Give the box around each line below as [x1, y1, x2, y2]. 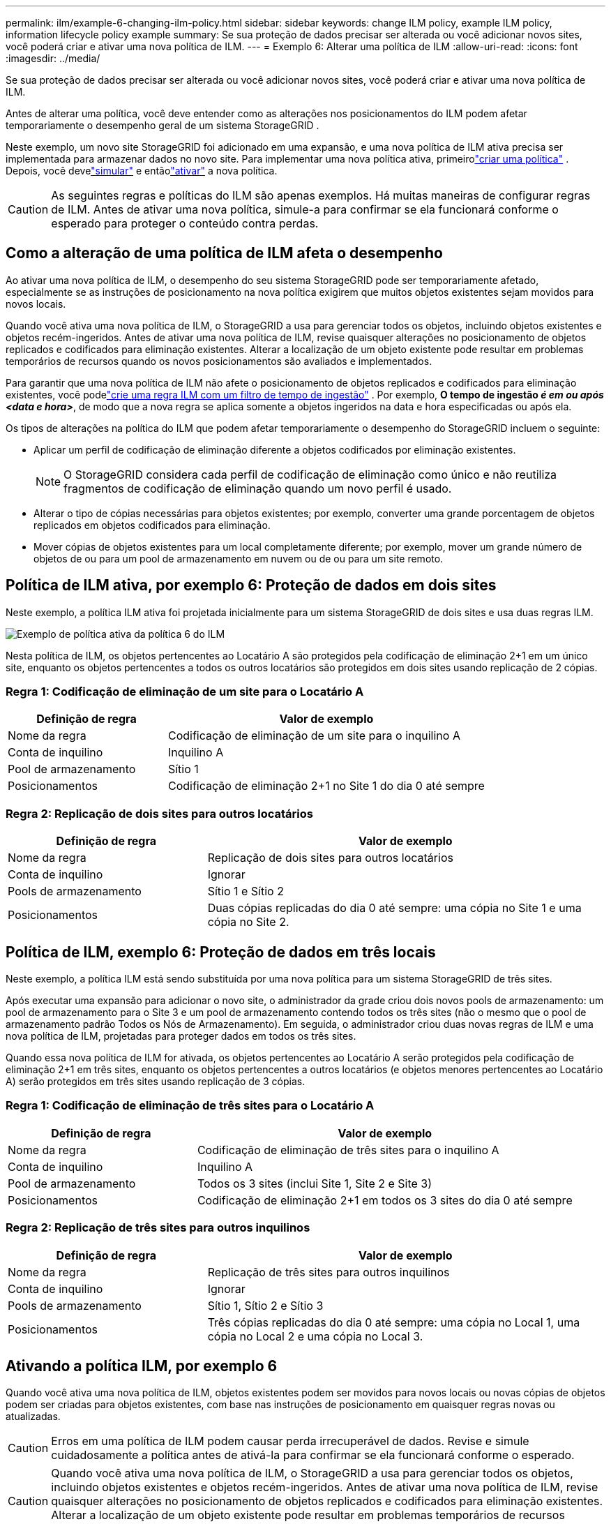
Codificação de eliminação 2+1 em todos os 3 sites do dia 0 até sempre [197, 1193, 573, 1207]
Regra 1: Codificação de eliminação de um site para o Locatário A [6, 685, 364, 699]
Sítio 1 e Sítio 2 [207, 884, 284, 899]
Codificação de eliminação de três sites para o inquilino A [197, 1142, 499, 1157]
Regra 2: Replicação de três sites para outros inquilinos [6, 1220, 310, 1235]
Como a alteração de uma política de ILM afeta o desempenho [6, 244, 443, 262]
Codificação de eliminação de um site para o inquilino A [167, 729, 460, 743]
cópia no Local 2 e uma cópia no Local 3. [207, 1329, 423, 1343]
